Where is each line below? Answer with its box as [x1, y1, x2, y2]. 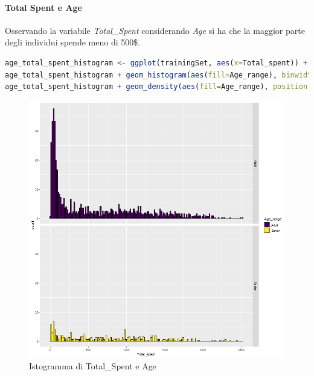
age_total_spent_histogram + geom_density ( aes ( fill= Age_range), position [5, 82, 308, 91]
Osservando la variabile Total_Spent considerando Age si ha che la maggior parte [5, 24, 305, 36]
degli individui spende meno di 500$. [5, 36, 141, 48]
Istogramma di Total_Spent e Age [29, 360, 156, 372]
